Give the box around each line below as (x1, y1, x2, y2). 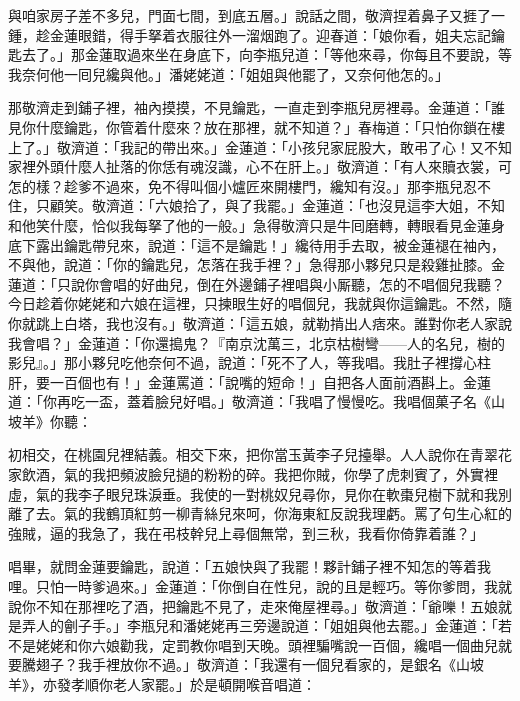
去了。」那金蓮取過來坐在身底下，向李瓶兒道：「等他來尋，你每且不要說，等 (21, 44, 512, 65)
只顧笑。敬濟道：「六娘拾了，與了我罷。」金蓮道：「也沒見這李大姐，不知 (35, 195, 505, 216)
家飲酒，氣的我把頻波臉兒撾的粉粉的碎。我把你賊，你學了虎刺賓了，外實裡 (8, 464, 498, 485)
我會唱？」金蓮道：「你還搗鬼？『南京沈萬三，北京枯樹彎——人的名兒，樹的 (8, 332, 505, 353)
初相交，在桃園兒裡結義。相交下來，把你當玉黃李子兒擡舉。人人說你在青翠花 (8, 444, 512, 465)
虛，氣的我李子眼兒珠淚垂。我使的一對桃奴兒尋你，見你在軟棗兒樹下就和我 (8, 483, 498, 504)
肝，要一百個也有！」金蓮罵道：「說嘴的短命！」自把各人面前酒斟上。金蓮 (8, 371, 491, 392)
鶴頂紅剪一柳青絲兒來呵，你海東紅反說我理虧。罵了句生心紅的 (105, 503, 512, 524)
